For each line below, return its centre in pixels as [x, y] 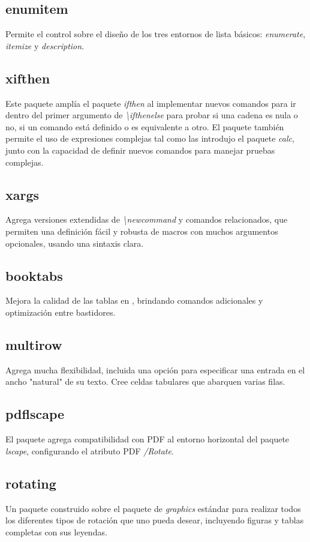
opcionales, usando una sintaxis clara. [75, 243]
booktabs [34, 275]
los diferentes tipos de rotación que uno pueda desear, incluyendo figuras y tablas [155, 520]
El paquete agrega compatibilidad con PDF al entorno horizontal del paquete [148, 439]
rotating [31, 483]
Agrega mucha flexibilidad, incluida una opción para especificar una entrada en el [155, 369]
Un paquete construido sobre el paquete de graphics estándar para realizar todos [153, 508]
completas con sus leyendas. [56, 531]
